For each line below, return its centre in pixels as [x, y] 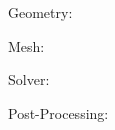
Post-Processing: [58, 112]
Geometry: [40, 12]
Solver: [29, 79]
